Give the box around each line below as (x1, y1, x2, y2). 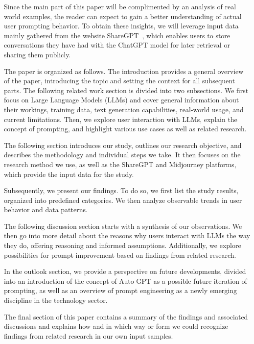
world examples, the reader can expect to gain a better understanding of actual (4, 11, 242, 21)
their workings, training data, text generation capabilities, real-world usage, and (4, 104, 244, 114)
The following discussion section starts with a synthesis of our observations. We (4, 221, 242, 231)
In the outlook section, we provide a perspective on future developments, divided (4, 266, 246, 276)
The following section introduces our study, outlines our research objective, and (4, 140, 242, 150)
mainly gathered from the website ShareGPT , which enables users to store (4, 30, 231, 40)
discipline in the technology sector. (4, 295, 108, 305)
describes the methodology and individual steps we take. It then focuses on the (4, 149, 241, 160)
